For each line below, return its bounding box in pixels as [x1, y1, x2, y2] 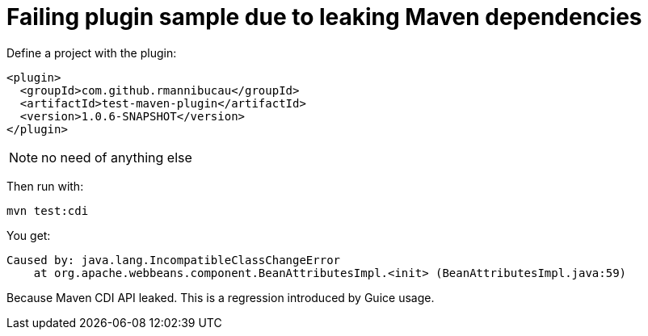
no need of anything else [41, 149, 192, 166]
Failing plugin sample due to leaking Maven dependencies [6, 3, 642, 31]
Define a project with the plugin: [6, 45, 177, 60]
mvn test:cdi [6, 204, 89, 217]
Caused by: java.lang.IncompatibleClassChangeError [6, 253, 341, 267]
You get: [6, 228, 51, 242]
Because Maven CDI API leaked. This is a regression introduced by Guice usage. [6, 290, 435, 304]
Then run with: [6, 178, 84, 193]
